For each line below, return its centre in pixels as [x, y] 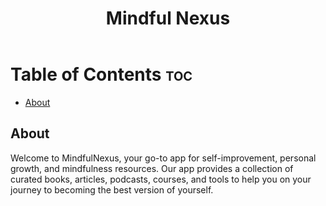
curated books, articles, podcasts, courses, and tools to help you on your [161, 179]
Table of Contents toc [101, 74]
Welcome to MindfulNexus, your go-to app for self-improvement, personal [163, 158]
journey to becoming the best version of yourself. [112, 189]
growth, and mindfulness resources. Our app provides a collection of [152, 168]
